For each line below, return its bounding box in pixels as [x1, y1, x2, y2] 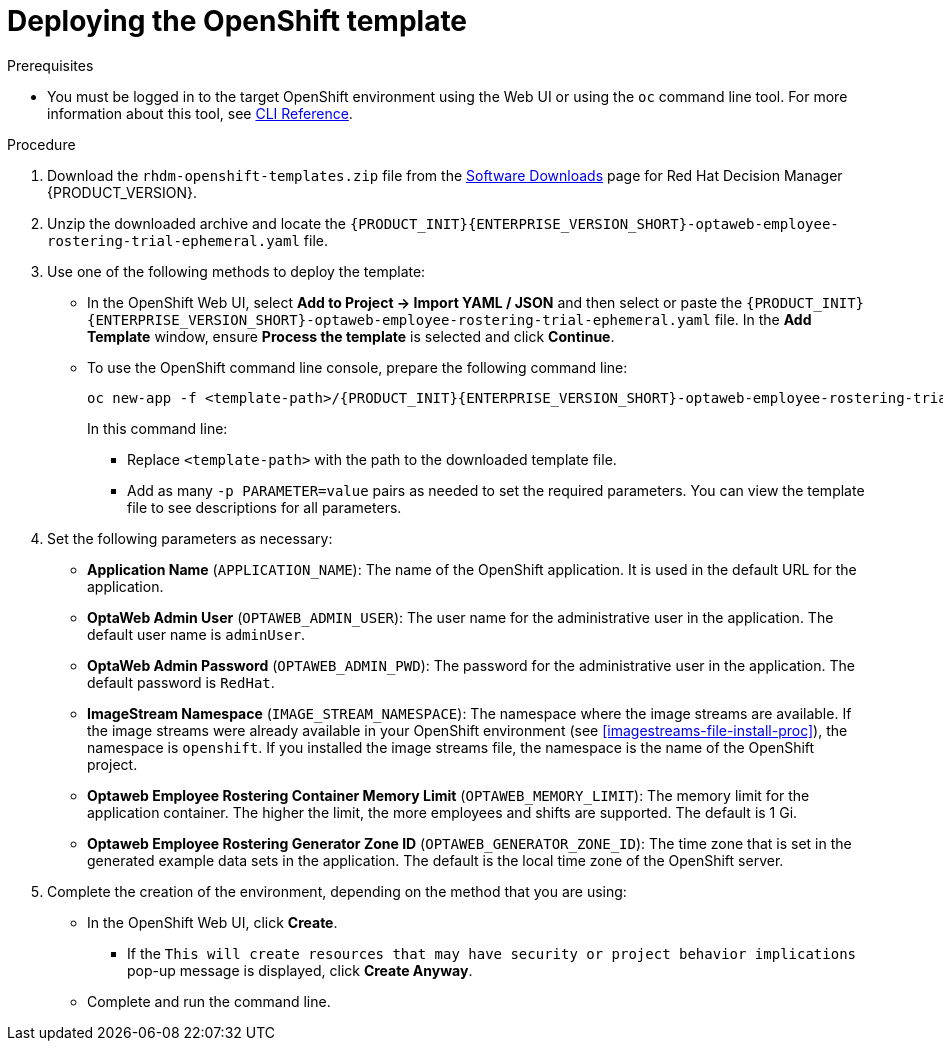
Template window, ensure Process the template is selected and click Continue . [87, 327, 615, 345]
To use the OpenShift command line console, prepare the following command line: [87, 358, 628, 376]
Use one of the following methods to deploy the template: [47, 262, 426, 280]
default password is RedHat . [87, 673, 275, 691]
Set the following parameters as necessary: [47, 529, 333, 547]
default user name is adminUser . [87, 625, 306, 643]
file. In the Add [714, 310, 812, 328]
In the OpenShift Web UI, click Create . [87, 913, 338, 931]
